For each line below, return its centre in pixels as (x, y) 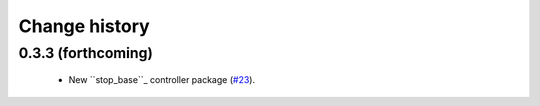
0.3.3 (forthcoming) (86, 53)
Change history (84, 26)
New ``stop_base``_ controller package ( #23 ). (161, 80)
